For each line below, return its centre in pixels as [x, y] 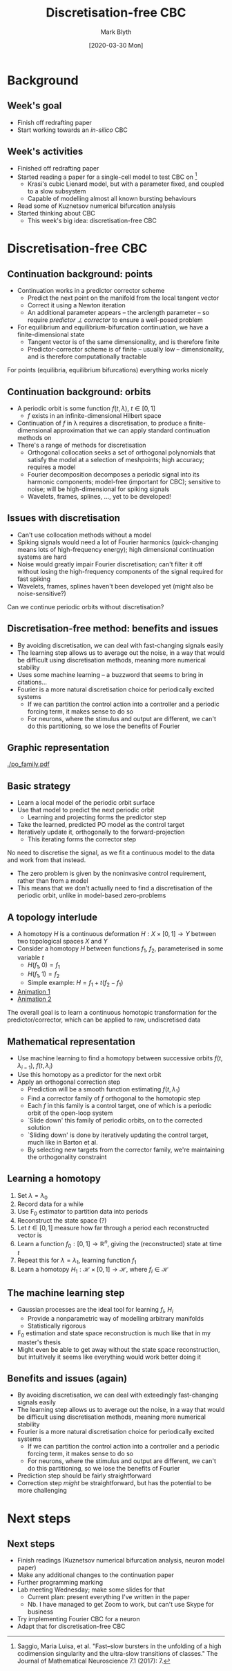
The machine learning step [66, 1293]
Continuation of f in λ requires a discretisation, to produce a [102, 423]
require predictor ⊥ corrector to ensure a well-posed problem [115, 320]
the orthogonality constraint [67, 1157]
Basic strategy [39, 786]
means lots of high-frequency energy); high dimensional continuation [116, 549]
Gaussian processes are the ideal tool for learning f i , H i [95, 1310]
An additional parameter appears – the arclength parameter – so [118, 313]
